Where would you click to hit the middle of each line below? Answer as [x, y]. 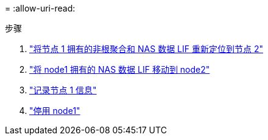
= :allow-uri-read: [40, 8]
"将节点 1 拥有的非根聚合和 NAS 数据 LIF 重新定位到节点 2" [146, 49]
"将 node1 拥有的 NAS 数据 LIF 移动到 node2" [120, 69]
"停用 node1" [55, 111]
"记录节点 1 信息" [63, 90]
